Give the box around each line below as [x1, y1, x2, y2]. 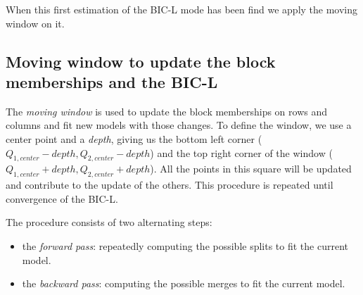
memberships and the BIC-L [6, 70, 218, 92]
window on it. [6, 15, 65, 30]
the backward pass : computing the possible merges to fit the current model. [22, 276, 345, 291]
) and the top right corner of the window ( [150, 145, 333, 160]
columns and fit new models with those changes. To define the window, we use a [6, 118, 352, 132]
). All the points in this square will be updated [150, 161, 352, 176]
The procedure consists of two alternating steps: [6, 215, 212, 230]
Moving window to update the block [6, 50, 276, 72]
